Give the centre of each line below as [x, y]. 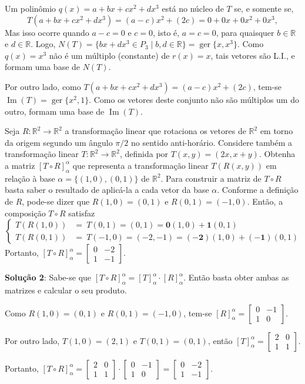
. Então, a [265, 201]
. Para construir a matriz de [211, 178]
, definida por [144, 154]
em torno [276, 131]
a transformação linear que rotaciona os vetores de [155, 131]
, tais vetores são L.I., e [253, 55]
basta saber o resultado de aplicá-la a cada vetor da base [107, 190]
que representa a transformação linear [140, 165]
